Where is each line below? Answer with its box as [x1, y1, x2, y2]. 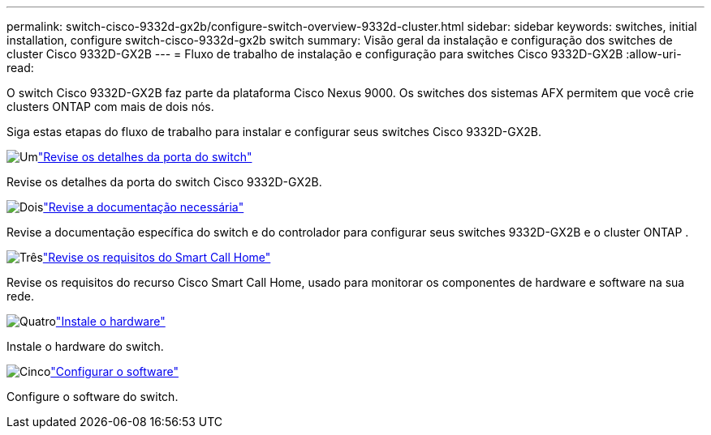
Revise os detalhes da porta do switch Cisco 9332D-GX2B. [6, 175, 322, 189]
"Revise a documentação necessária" [43, 200, 244, 214]
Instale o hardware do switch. [6, 339, 164, 353]
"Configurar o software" [50, 365, 179, 378]
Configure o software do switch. [6, 390, 179, 403]
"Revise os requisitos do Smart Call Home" [42, 250, 271, 264]
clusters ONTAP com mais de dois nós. [6, 100, 214, 113]
